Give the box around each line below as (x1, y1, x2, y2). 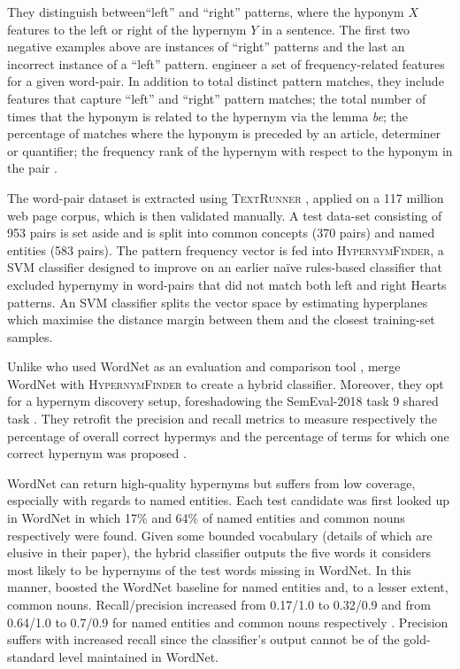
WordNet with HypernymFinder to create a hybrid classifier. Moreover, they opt (7, 374, 444, 393)
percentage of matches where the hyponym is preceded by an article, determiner (7, 124, 441, 143)
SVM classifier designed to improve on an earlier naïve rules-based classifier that (7, 258, 442, 276)
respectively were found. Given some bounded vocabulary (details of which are (7, 525, 433, 544)
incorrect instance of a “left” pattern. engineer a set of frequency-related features (7, 54, 445, 73)
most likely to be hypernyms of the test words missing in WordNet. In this (7, 560, 411, 579)
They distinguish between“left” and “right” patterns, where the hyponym (7, 3, 404, 20)
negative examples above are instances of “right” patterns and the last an (7, 37, 405, 56)
